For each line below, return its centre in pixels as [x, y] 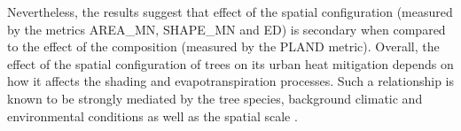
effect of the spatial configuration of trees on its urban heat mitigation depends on [230, 63]
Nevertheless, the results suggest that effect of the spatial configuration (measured [230, 12]
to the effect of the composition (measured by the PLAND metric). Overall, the [223, 46]
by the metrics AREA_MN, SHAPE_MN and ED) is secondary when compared [227, 29]
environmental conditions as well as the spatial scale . [152, 116]
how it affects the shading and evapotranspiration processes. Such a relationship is [230, 81]
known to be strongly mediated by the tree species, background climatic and [215, 98]
